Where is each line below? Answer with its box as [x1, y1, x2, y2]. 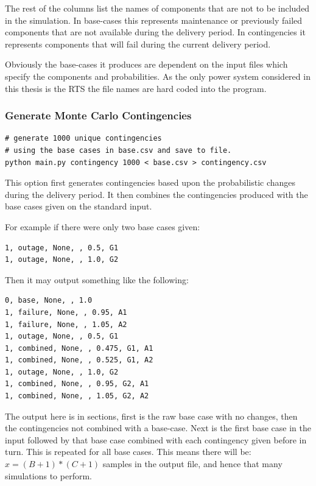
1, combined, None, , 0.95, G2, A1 [5, 379, 149, 389]
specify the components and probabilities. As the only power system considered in [5, 69, 311, 82]
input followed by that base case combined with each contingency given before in [5, 433, 307, 446]
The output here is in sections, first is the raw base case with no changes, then [5, 409, 298, 422]
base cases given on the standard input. [5, 200, 152, 213]
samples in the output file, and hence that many [102, 457, 283, 470]
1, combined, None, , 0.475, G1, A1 [5, 343, 153, 353]
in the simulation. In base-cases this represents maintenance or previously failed [5, 13, 303, 26]
